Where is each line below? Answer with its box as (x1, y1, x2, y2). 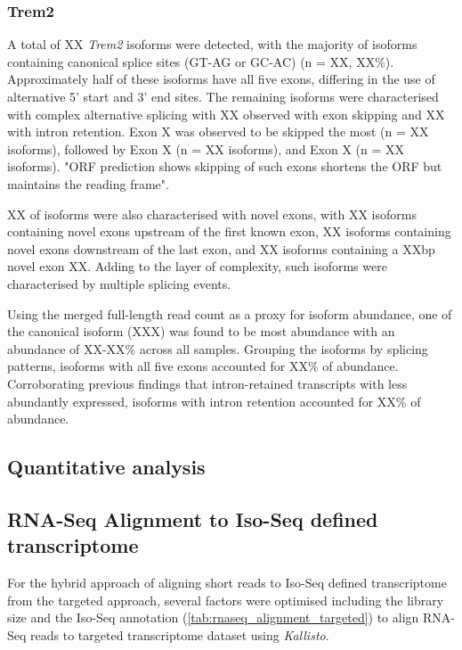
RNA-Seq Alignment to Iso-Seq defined (7, 505, 378, 532)
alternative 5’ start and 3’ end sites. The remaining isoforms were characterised (7, 87, 439, 105)
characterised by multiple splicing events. (7, 274, 231, 292)
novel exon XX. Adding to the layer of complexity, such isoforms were (7, 257, 387, 276)
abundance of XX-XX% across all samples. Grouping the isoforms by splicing (7, 339, 428, 358)
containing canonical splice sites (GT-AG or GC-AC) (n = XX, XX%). (7, 52, 394, 70)
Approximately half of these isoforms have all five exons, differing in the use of (7, 70, 435, 88)
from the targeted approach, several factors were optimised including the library (7, 590, 444, 609)
